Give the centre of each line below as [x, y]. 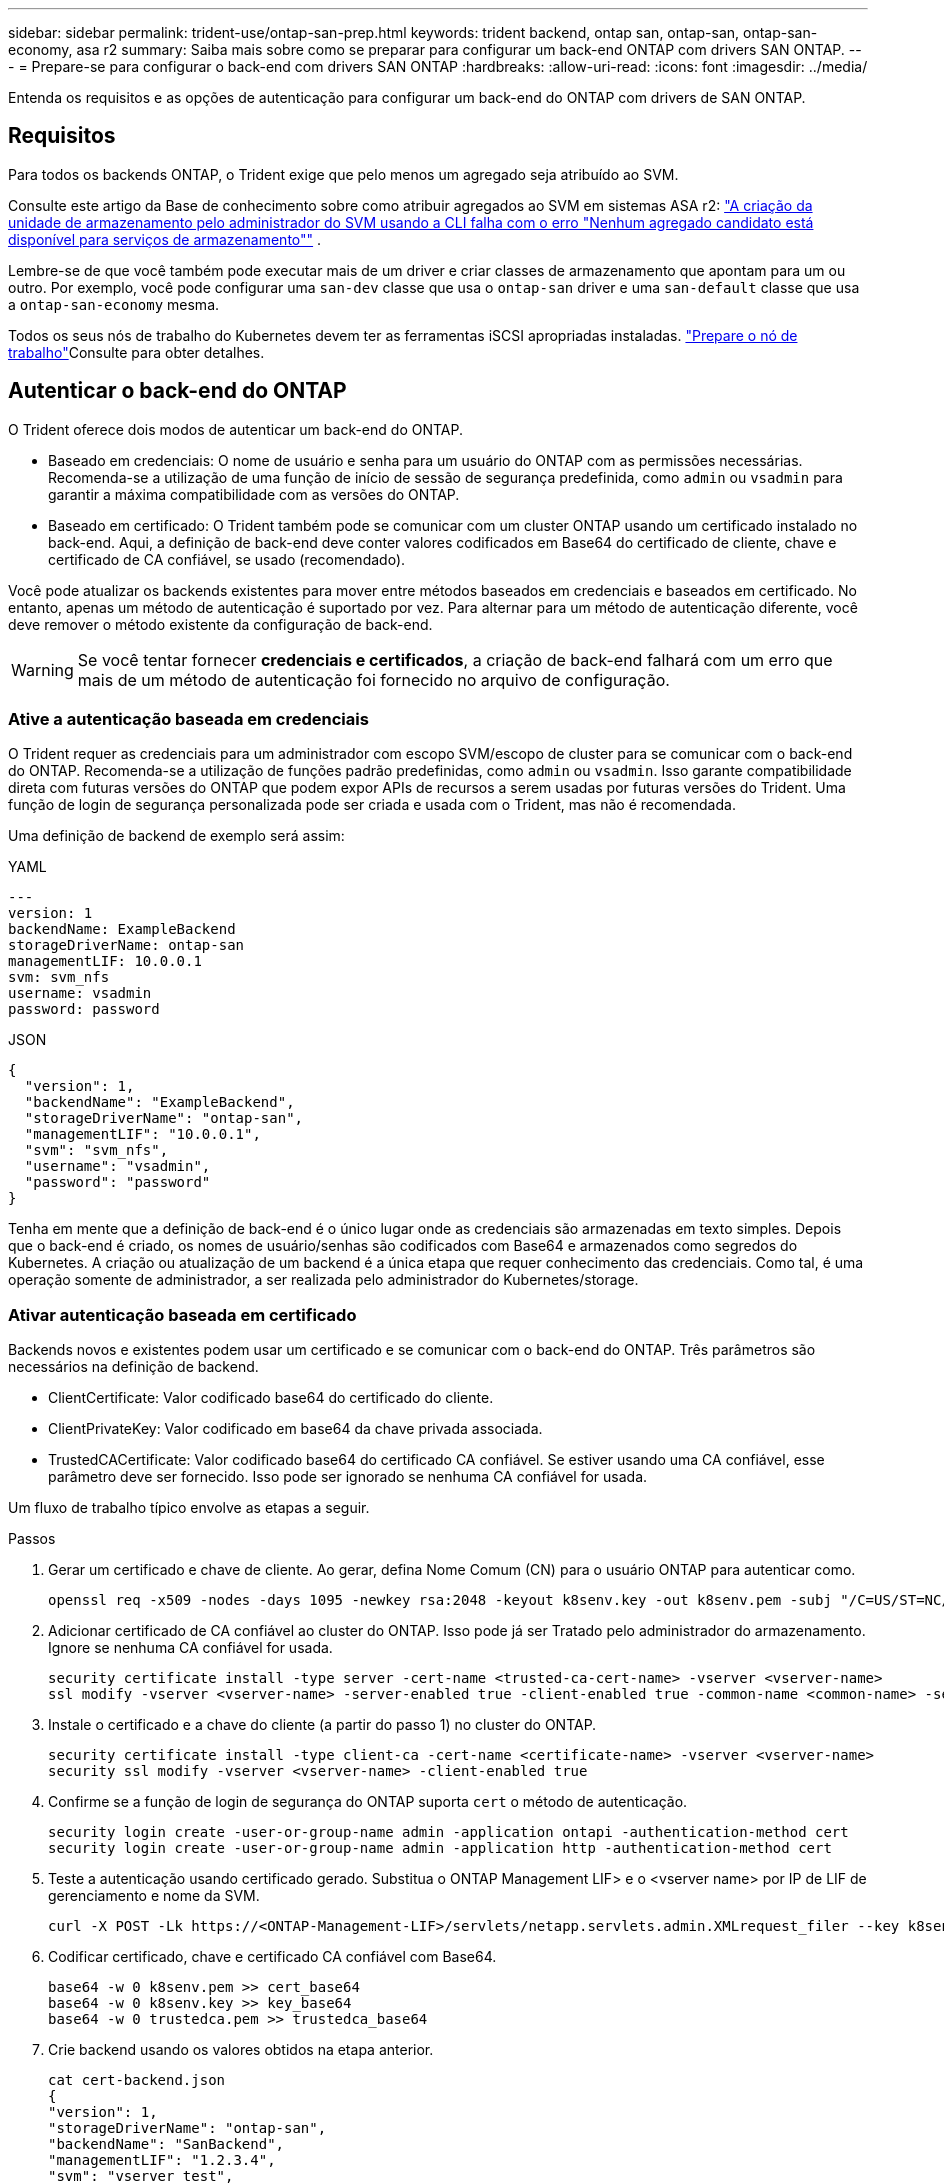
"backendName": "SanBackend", [166, 2144]
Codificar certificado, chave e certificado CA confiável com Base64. [272, 1957]
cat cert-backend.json [137, 2080]
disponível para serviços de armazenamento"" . [165, 239]
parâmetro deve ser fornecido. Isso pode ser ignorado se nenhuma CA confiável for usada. [348, 1477]
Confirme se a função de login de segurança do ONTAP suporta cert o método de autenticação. [368, 1802]
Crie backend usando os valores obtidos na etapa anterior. [241, 2050]
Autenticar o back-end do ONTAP [177, 391]
